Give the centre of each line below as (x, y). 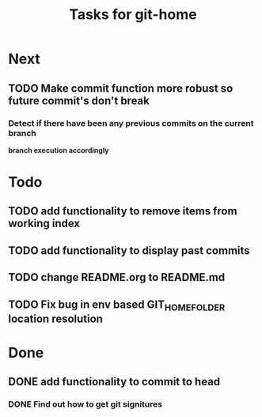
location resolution (55, 318)
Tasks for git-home (133, 15)
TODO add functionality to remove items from (123, 211)
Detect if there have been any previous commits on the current (131, 123)
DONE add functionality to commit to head (114, 382)
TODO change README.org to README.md (117, 277)
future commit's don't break (79, 100)
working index (44, 224)
